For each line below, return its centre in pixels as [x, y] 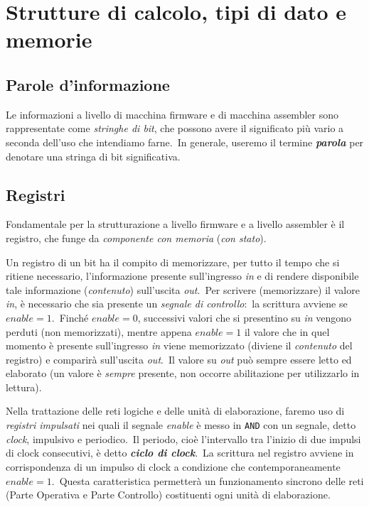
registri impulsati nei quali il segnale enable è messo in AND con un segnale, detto [181, 425]
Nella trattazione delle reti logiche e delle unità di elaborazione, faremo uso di [175, 411]
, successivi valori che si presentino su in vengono [245, 317]
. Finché [70, 317]
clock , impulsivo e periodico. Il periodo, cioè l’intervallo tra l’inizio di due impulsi [183, 438]
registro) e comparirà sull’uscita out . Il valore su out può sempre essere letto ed [179, 359]
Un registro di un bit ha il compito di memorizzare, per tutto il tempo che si [173, 262]
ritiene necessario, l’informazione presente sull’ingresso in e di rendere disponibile [182, 276]
